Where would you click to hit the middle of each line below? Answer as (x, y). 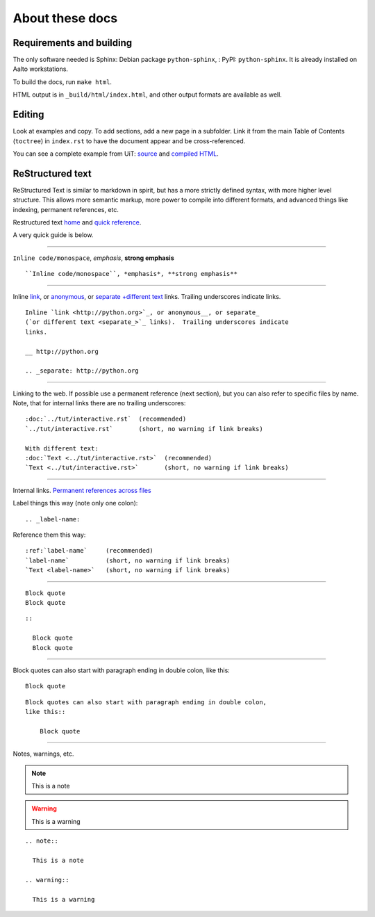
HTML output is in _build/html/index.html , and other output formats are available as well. (148, 95)
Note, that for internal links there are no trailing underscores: (99, 403)
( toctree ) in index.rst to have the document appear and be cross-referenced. (129, 141)
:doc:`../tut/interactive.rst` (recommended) (106, 419)
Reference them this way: (49, 535)
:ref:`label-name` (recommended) (90, 551)
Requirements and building (73, 43)
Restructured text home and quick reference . (77, 222)
